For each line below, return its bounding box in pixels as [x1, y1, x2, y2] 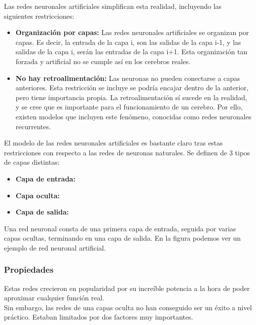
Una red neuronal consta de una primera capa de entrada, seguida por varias [4, 223, 236, 233]
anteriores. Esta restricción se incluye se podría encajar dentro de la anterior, [15, 82, 249, 93]
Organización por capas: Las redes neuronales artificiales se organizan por [15, 27, 249, 37]
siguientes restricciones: [4, 10, 74, 21]
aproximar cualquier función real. [4, 292, 105, 303]
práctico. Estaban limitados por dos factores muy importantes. [4, 312, 193, 322]
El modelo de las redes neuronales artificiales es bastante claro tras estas [4, 138, 223, 148]
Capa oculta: [15, 190, 60, 200]
